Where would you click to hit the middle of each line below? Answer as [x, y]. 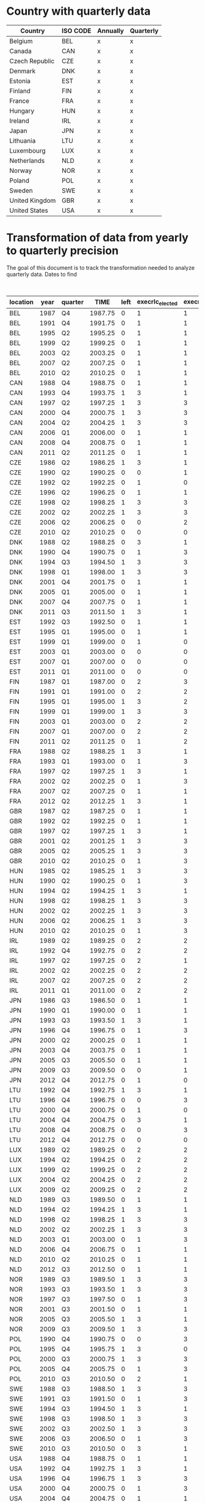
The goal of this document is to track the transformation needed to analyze [101, 267]
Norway [21, 170]
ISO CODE [77, 31]
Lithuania [23, 140]
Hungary [22, 110]
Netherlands [27, 161]
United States [29, 210]
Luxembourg [27, 150]
